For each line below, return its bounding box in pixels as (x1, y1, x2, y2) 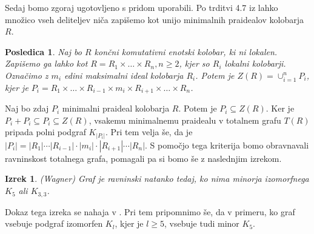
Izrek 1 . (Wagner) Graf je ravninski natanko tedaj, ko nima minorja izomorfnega (5, 172, 309, 185)
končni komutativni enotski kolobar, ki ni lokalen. (94, 45, 278, 58)
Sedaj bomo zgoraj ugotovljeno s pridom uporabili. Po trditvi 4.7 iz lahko (5, 1, 278, 13)
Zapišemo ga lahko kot (5, 57, 88, 70)
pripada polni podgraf (5, 125, 86, 138)
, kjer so (179, 57, 210, 70)
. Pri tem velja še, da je (105, 125, 193, 138)
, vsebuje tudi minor (164, 217, 239, 230)
